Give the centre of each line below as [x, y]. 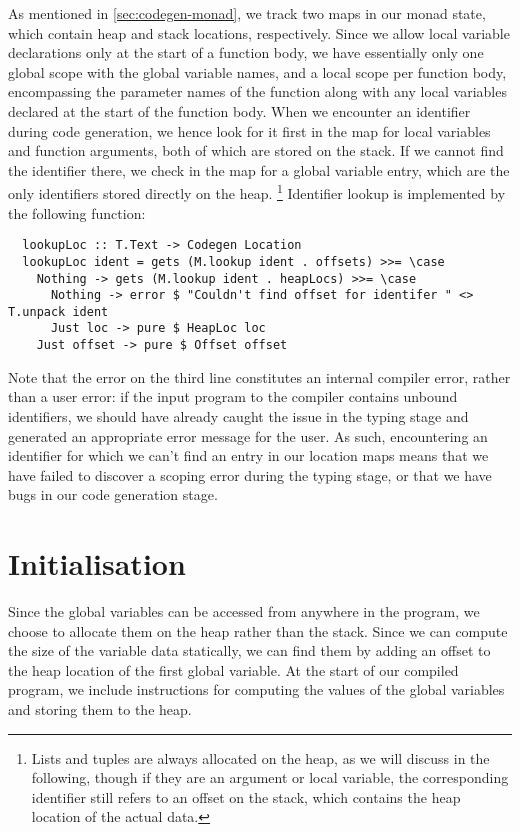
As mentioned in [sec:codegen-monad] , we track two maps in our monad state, [247, 13]
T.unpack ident [58, 311]
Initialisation [97, 563]
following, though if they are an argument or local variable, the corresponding [270, 777]
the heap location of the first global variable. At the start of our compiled [233, 669]
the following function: [77, 212]
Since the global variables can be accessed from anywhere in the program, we [244, 611]
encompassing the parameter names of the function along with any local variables [257, 91]
